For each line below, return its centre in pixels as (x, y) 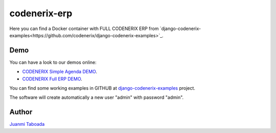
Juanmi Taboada (27, 124)
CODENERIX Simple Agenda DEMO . (60, 72)
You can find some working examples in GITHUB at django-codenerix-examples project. (102, 88)
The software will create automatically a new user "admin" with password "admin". (97, 97)
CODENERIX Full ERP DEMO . (52, 78)
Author (21, 112)
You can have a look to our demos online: (53, 62)
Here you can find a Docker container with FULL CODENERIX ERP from (84, 29)
